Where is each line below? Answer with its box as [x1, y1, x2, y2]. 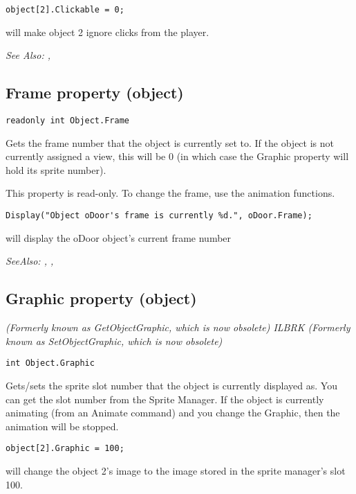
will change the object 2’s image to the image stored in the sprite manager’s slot [6, 464, 346, 477]
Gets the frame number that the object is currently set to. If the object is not [6, 135, 334, 150]
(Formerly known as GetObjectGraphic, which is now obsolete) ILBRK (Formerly [6, 320, 350, 335]
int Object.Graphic [6, 358, 95, 369]
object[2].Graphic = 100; [6, 443, 124, 454]
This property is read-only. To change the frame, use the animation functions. [6, 186, 335, 200]
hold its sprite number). [6, 162, 106, 177]
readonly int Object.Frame [6, 116, 129, 126]
